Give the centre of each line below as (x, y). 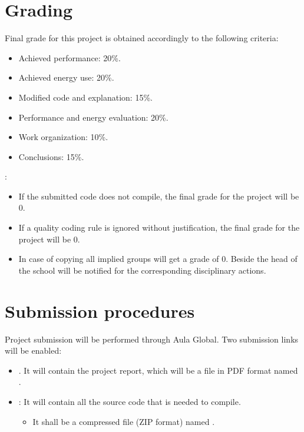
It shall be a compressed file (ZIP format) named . (124, 421)
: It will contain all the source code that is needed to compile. (130, 401)
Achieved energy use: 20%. (66, 77)
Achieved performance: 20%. (70, 57)
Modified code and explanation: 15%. (85, 97)
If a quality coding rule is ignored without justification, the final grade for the (159, 227)
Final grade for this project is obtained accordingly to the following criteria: (142, 38)
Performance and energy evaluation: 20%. (93, 117)
